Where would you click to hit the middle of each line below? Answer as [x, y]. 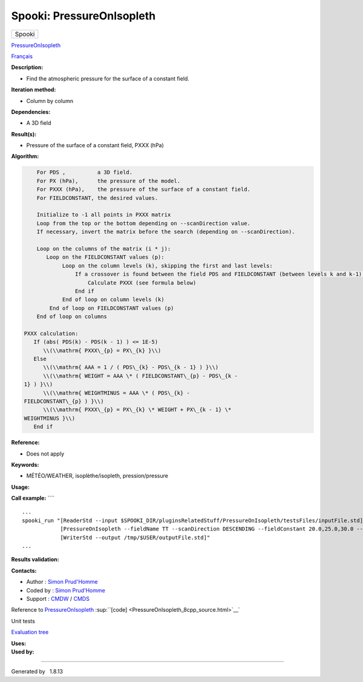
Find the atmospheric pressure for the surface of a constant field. [108, 78]
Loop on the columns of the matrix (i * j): [104, 249]
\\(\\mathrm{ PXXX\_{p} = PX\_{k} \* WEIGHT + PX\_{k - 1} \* [137, 410]
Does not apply [45, 454]
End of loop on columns [72, 317]
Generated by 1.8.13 [37, 672]
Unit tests [23, 621]
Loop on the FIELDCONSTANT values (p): [105, 257]
